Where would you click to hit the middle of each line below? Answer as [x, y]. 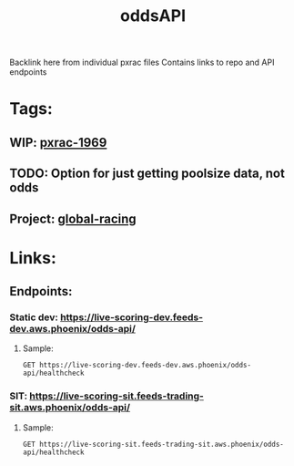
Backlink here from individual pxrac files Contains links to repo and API [142, 62]
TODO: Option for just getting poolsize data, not [147, 174]
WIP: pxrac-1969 [58, 142]
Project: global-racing [73, 218]
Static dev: [34, 317]
